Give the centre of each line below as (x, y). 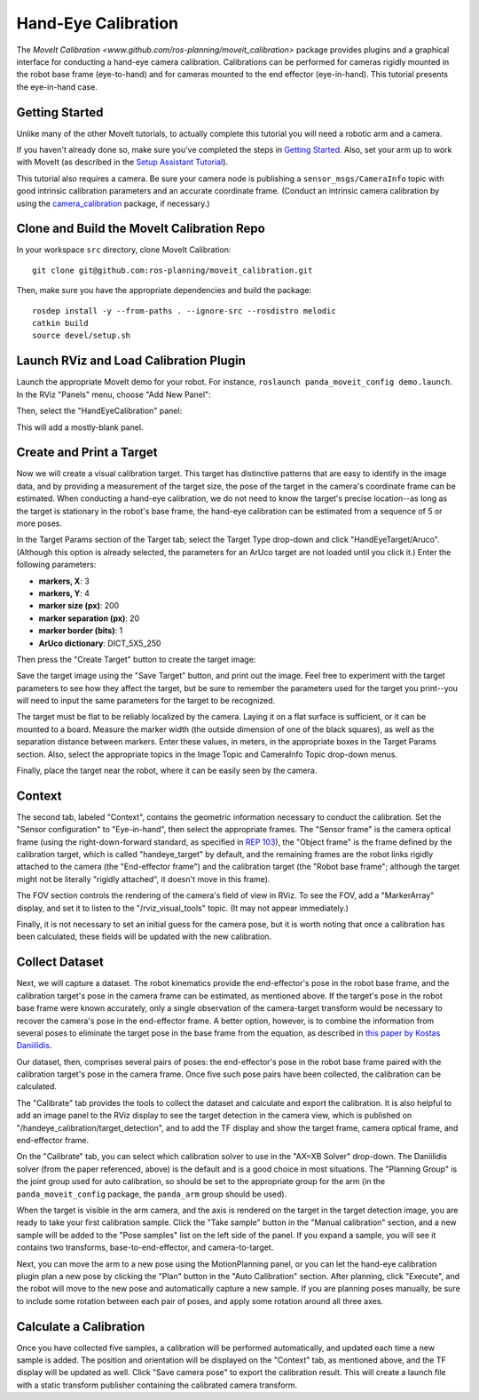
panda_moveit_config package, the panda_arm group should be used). (152, 1194)
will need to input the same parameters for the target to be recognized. (146, 701)
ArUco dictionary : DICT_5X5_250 (100, 643)
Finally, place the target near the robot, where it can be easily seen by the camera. (167, 771)
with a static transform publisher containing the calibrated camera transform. (157, 1385)
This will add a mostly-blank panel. (80, 427)
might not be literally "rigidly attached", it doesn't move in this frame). (143, 879)
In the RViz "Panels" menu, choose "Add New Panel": (114, 394)
